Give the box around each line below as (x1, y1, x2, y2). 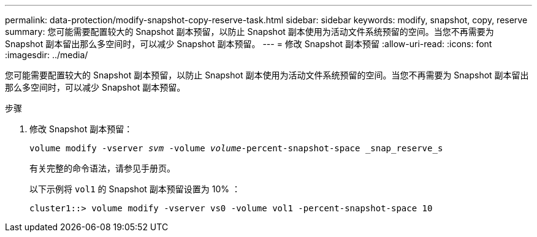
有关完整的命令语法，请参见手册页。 (29, 163, 175, 173)
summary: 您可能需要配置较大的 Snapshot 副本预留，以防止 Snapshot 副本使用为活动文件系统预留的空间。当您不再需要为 (5, 26, 494, 37)
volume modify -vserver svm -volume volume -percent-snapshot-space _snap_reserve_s (29, 143, 443, 153)
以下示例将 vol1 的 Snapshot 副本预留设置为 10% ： (29, 184, 240, 194)
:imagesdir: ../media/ (5, 50, 88, 60)
